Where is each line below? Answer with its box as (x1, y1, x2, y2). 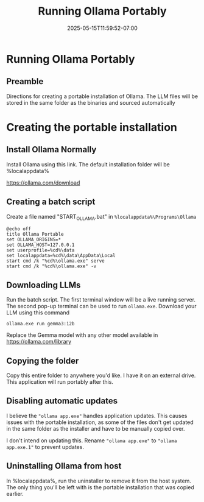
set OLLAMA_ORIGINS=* (6, 236, 62, 243)
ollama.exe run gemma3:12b (6, 321, 75, 327)
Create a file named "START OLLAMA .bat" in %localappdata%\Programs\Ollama (6, 213, 197, 222)
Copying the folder (6, 355, 79, 366)
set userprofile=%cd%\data (6, 247, 75, 253)
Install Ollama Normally (6, 144, 97, 155)
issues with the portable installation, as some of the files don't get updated (6, 419, 194, 426)
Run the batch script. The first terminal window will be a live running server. (6, 296, 196, 303)
